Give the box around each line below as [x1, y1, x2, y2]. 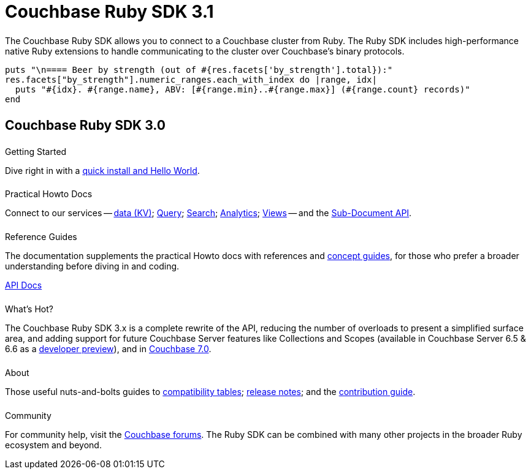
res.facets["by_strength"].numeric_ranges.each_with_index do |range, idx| [5, 74, 377, 85]
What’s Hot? [5, 304, 53, 315]
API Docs [5, 280, 42, 291]
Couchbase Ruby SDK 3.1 [5, 1, 214, 22]
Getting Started [5, 146, 67, 157]
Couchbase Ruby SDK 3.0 [5, 117, 166, 133]
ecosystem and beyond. [5, 439, 102, 450]
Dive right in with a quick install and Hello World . [5, 165, 200, 176]
